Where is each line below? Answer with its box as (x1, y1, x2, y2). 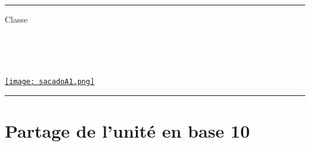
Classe (5, 13, 28, 25)
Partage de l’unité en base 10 (5, 119, 250, 143)
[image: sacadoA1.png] (5, 77, 95, 86)
